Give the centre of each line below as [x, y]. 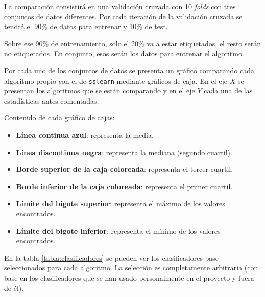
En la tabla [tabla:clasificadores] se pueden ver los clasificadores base [112, 257]
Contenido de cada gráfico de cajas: [59, 118]
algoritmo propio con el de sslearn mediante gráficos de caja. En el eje [116, 80]
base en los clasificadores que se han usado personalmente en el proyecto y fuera [129, 277]
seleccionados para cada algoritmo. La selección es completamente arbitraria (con [131, 268]
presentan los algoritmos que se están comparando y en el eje [100, 91]
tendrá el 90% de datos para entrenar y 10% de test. [86, 26]
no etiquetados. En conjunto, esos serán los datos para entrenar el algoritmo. [124, 53]
